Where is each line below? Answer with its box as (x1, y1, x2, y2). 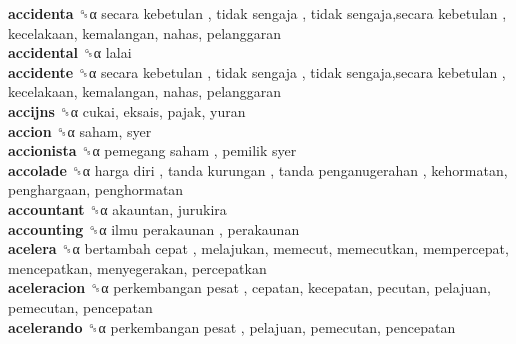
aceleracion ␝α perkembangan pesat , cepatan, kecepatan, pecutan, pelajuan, (8, 277, 491, 298)
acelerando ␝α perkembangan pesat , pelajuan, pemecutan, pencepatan (8, 316, 456, 337)
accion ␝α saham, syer (8, 120, 152, 141)
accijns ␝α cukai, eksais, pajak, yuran (8, 100, 246, 121)
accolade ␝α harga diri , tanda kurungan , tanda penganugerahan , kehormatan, (8, 159, 508, 180)
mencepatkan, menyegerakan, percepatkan (8, 257, 267, 278)
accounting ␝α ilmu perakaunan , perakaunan (8, 218, 300, 239)
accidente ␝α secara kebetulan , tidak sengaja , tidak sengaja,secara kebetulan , (8, 61, 506, 82)
